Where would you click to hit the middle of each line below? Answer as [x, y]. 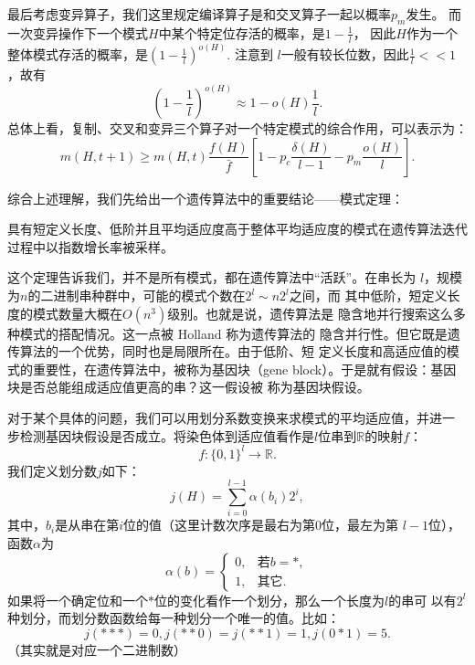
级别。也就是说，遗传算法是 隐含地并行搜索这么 [310, 313]
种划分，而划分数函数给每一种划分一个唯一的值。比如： [174, 618]
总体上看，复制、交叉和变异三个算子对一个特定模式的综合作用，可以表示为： [237, 128]
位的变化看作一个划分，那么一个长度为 [269, 600]
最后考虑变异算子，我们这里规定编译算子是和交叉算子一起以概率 [199, 14]
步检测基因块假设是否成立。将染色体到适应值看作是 [161, 435]
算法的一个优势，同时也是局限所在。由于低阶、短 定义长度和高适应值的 [233, 351]
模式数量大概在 [77, 313]
